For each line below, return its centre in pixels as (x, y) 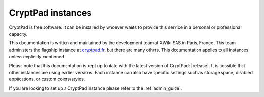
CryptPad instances (50, 13)
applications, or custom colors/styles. (47, 79)
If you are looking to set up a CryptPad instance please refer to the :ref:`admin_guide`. (96, 88)
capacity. (18, 34)
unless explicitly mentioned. (37, 57)
